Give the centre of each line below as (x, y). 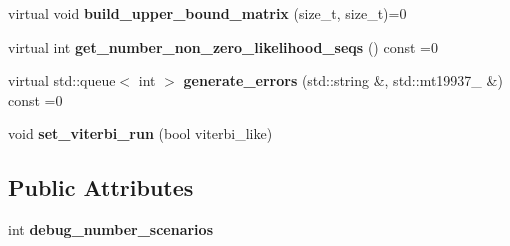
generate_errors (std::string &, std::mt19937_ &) (343, 80)
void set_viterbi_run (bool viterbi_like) (140, 133)
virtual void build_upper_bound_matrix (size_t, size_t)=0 (207, 13)
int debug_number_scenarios (110, 229)
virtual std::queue (62, 80)
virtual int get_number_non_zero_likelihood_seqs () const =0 (223, 46)
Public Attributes (101, 187)
